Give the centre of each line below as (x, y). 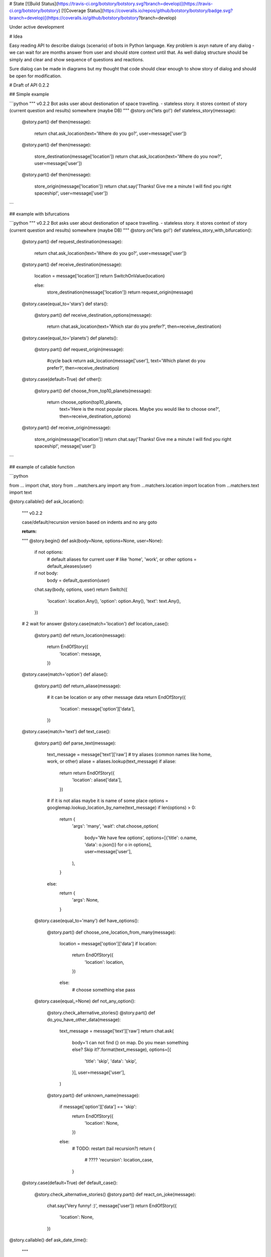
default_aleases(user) (70, 566)
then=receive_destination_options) (95, 416)
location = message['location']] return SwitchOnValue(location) (100, 276)
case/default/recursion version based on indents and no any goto (90, 522)
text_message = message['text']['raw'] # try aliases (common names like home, (129, 755)
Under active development (37, 27)
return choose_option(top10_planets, (85, 402)
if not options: (49, 552)
